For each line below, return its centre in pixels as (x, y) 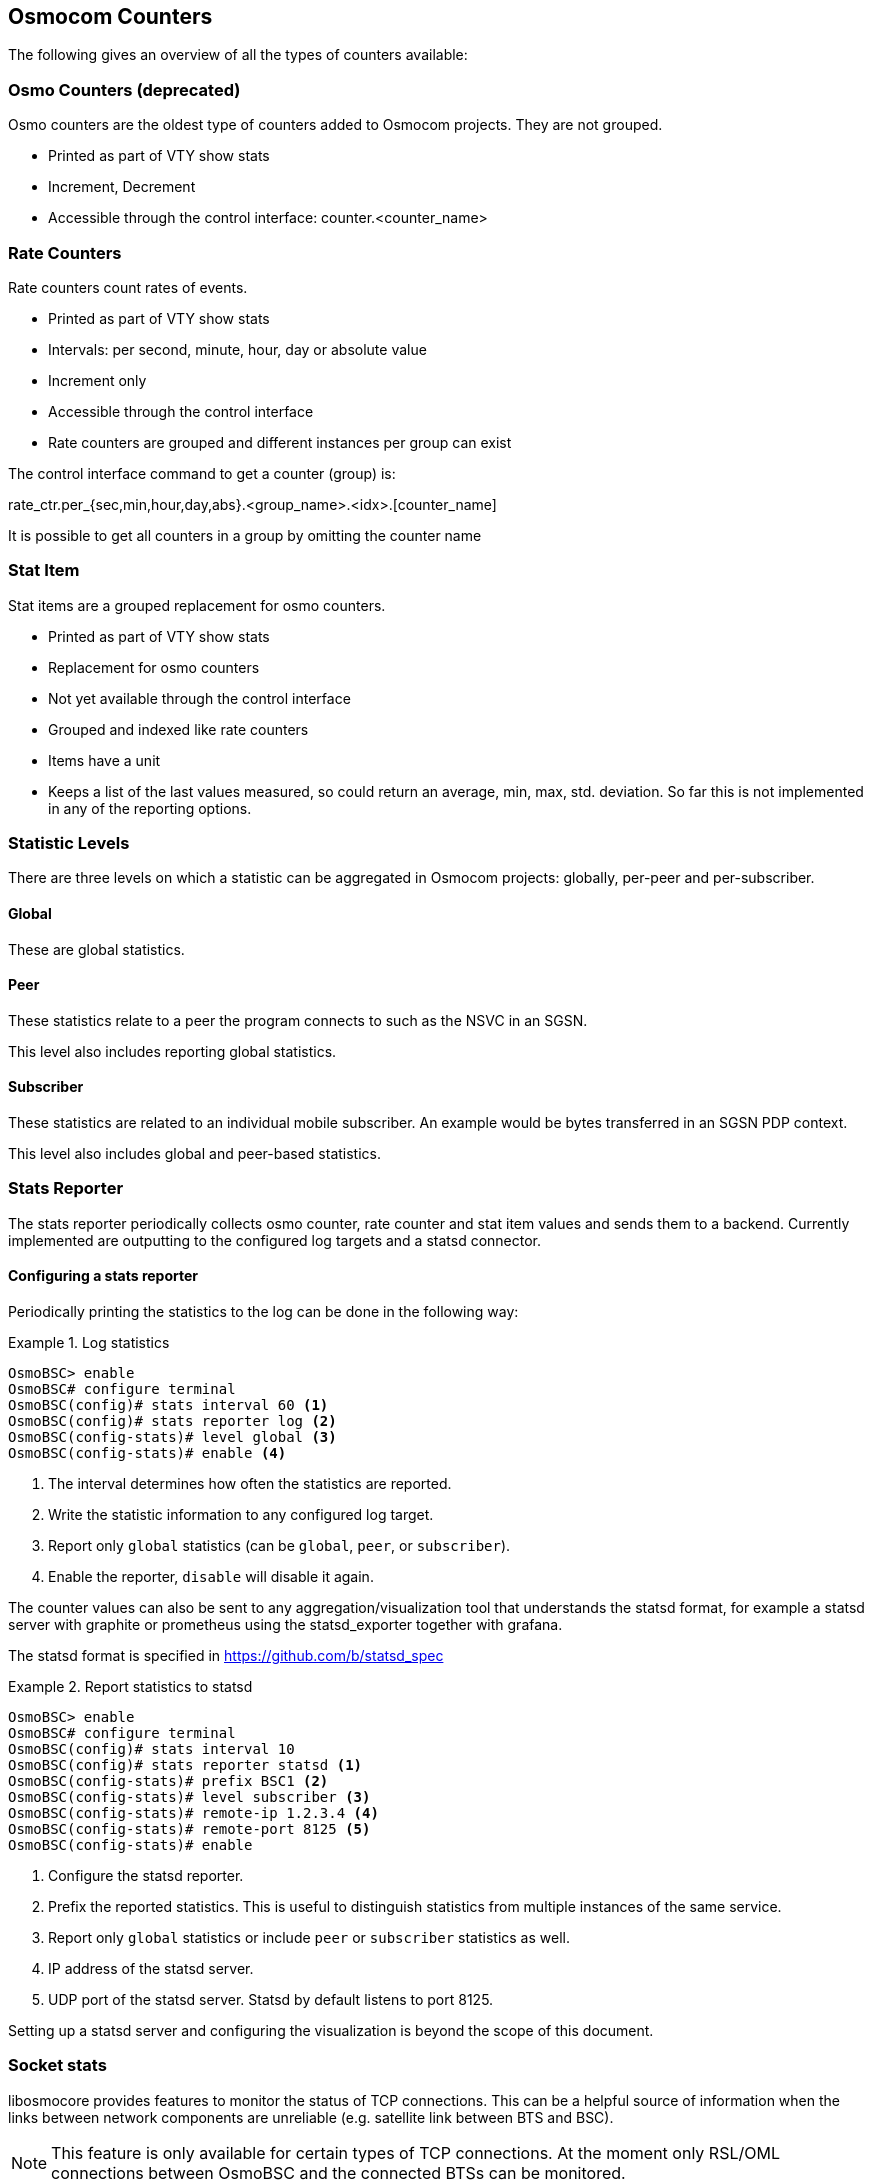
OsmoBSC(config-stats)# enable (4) (147, 1453)
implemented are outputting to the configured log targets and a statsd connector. (275, 1240)
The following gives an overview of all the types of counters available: (238, 55)
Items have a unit (104, 760)
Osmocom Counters (110, 16)
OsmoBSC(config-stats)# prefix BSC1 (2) (168, 1781)
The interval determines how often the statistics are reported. (250, 1484)
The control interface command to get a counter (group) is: (202, 473)
